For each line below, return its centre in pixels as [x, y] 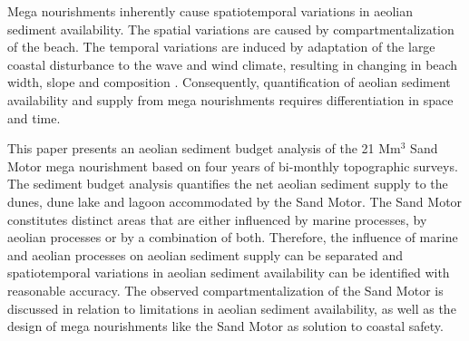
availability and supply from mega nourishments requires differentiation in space [230, 99]
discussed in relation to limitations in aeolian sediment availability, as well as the [232, 308]
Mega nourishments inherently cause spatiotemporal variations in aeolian [210, 11]
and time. [34, 117]
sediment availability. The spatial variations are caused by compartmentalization [231, 29]
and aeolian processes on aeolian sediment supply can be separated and [205, 254]
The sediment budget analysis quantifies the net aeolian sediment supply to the [228, 184]
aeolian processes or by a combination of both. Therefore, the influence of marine [233, 237]
